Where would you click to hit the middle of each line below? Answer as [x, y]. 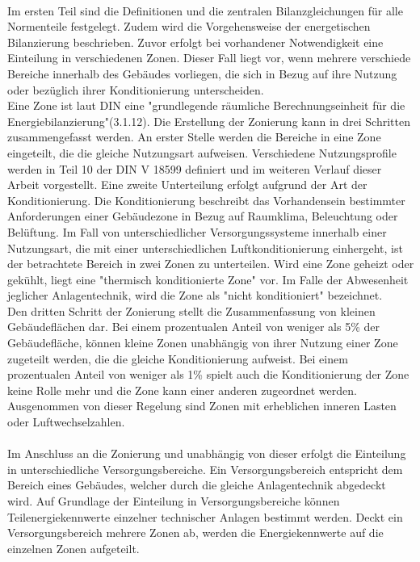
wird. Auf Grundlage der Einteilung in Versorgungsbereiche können [174, 501]
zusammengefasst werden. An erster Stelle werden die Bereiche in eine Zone [194, 137]
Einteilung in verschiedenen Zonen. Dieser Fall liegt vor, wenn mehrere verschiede [209, 58]
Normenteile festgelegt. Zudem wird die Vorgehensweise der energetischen [189, 26]
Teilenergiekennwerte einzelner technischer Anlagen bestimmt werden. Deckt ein [205, 516]
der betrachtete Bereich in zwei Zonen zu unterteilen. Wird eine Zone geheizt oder [211, 264]
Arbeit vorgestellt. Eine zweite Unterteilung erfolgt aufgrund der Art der [187, 185]
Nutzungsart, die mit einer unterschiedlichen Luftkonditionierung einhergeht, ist [205, 247]
